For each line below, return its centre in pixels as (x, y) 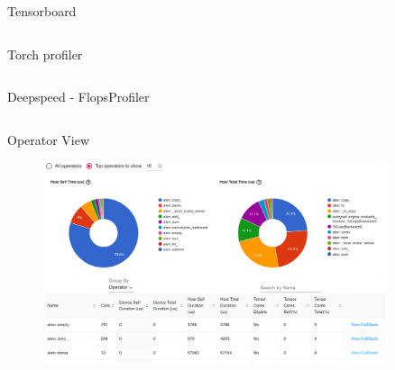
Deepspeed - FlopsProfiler (78, 97)
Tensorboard (42, 11)
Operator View (49, 139)
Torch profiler (45, 54)
